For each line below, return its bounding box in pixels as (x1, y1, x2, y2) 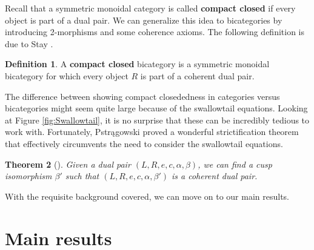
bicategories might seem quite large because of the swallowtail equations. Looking (5, 102, 308, 114)
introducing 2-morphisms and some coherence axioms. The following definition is (5, 25, 305, 38)
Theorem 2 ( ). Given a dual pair (5, 157, 131, 170)
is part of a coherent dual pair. (140, 69, 255, 82)
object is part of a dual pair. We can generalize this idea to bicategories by (5, 13, 282, 26)
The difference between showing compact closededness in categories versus (5, 90, 280, 102)
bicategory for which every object (5, 69, 129, 82)
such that (65, 169, 99, 182)
